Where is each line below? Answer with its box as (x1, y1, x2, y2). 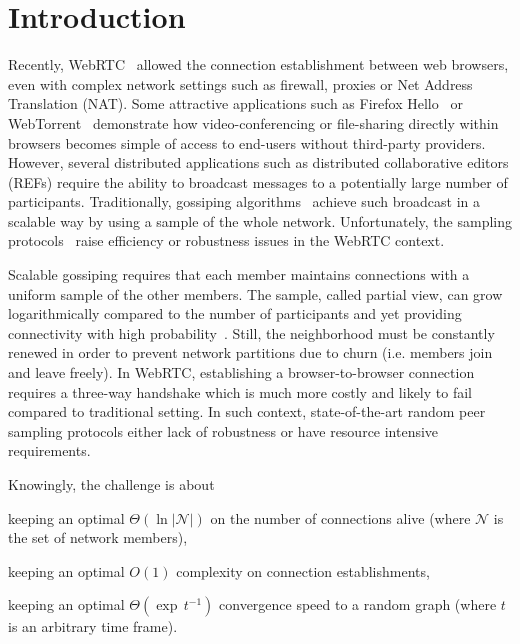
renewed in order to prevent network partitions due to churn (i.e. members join (8, 342, 493, 363)
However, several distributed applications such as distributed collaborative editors (8, 152, 509, 173)
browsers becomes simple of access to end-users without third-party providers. (8, 132, 486, 153)
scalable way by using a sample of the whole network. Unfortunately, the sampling (8, 210, 512, 231)
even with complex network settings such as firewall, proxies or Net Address (8, 73, 473, 94)
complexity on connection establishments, (176, 560, 430, 581)
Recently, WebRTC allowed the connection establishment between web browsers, (8, 54, 509, 75)
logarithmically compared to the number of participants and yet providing (8, 303, 462, 324)
